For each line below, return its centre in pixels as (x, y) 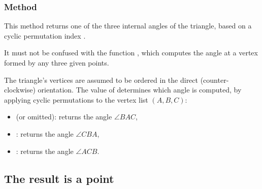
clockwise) (20, 90)
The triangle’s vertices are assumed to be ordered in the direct (101, 80)
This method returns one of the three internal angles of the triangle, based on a (128, 26)
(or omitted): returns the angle (64, 117)
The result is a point (59, 178)
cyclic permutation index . (45, 35)
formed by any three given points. (57, 62)
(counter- (215, 80)
